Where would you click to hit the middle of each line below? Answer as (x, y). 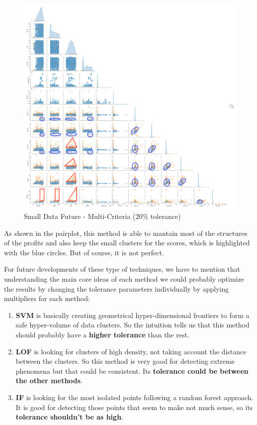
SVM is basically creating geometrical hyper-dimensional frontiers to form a (132, 315)
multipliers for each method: (47, 298)
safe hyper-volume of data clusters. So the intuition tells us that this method (132, 325)
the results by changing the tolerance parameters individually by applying (117, 288)
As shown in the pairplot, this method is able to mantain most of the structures (126, 233)
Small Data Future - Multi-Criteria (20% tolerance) (102, 216)
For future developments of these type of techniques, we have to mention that (122, 269)
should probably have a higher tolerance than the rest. (102, 334)
